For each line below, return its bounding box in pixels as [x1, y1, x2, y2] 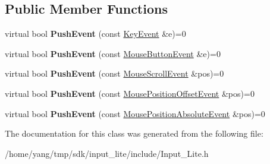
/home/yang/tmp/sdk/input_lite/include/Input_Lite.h [5, 147, 209, 159]
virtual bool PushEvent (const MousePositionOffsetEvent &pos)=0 [5, 87, 255, 99]
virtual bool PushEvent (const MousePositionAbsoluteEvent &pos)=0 [5, 107, 265, 119]
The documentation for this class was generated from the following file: [5, 127, 263, 140]
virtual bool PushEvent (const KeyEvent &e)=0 [5, 27, 186, 40]
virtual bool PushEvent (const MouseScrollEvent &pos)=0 [5, 67, 224, 80]
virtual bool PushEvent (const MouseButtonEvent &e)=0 [5, 47, 221, 59]
